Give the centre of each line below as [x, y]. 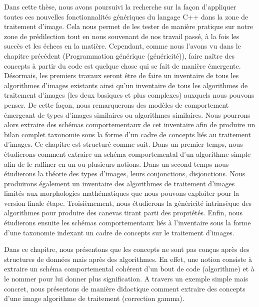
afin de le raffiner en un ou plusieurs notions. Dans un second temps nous [116, 164]
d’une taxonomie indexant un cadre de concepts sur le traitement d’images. [119, 232]
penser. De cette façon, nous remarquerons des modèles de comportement [116, 104]
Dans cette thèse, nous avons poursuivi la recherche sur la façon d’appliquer [120, 7]
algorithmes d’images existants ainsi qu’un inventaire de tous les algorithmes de [126, 85]
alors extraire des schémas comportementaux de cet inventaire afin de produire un [130, 124]
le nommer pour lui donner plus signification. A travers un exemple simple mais [126, 279]
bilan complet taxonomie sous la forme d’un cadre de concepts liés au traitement [127, 134]
